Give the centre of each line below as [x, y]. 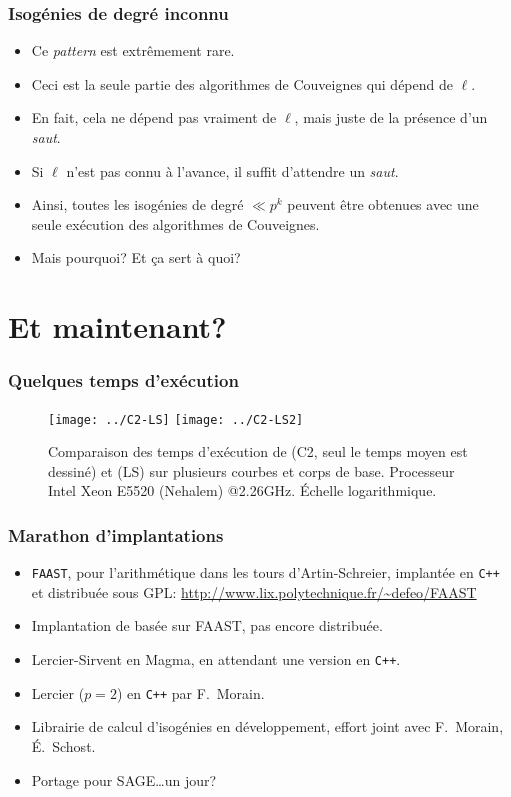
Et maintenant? [117, 326]
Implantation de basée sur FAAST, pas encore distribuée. [207, 625]
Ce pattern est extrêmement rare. [133, 50]
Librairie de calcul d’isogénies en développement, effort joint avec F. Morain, [267, 726]
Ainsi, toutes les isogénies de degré [137, 204]
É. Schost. [63, 745]
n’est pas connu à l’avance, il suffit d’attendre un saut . [232, 170]
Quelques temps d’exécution [123, 380]
